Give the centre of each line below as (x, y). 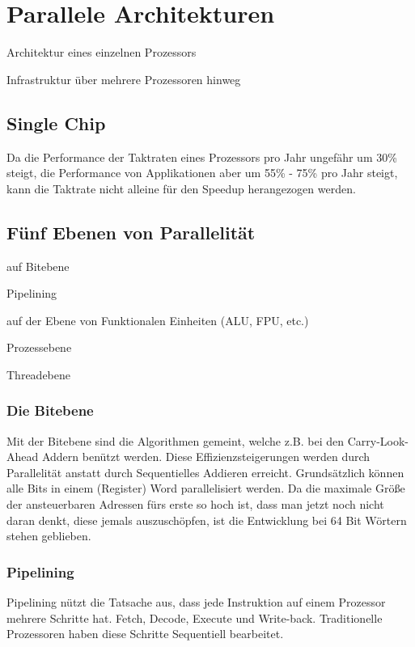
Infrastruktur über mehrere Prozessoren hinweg (124, 79)
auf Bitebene (38, 266)
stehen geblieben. (49, 536)
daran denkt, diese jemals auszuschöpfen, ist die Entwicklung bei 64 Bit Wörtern (207, 520)
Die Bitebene (50, 410)
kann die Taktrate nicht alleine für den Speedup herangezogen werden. (181, 188)
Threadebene (38, 374)
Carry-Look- (378, 440)
